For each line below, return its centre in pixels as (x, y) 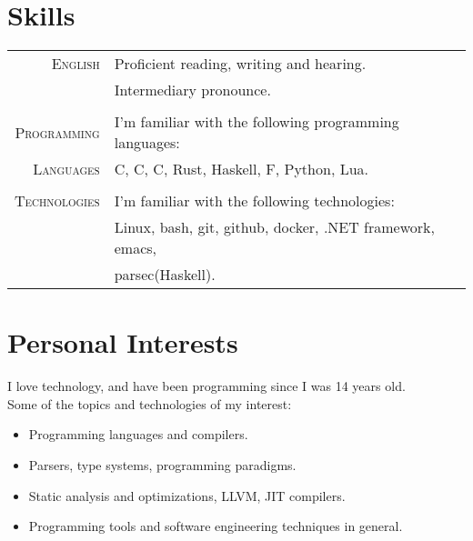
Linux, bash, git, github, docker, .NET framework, (274, 227)
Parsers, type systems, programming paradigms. (162, 465)
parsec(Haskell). (165, 275)
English (75, 64)
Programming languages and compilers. (138, 434)
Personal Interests (123, 342)
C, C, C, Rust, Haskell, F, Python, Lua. (241, 169)
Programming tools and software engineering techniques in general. (216, 526)
